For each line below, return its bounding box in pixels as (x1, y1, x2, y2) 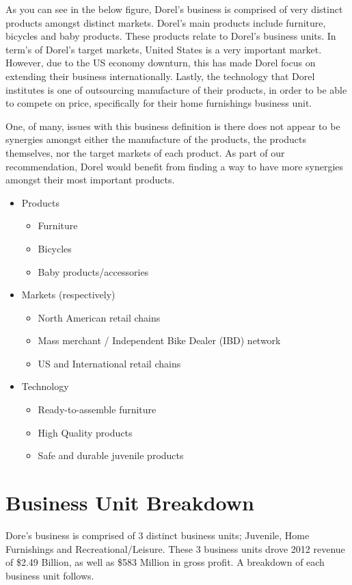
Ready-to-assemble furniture (38, 402, 157, 417)
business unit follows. (5, 568, 94, 582)
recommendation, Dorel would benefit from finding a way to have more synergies (5, 159, 344, 173)
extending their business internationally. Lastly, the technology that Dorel (5, 68, 315, 83)
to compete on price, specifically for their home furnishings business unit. (5, 96, 312, 110)
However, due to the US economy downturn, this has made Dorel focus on (5, 55, 316, 70)
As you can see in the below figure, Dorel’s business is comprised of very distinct (5, 2, 343, 16)
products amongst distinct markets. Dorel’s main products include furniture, (5, 15, 326, 29)
